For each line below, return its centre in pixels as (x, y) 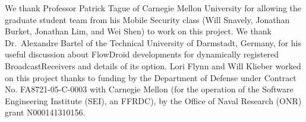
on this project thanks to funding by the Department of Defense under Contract (151, 77)
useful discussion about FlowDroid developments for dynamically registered (142, 54)
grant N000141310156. (45, 112)
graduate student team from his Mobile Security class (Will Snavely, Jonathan (147, 19)
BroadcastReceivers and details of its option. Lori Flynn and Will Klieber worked (153, 65)
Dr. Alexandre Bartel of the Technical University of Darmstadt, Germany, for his (153, 42)
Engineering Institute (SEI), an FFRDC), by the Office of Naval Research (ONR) (153, 100)
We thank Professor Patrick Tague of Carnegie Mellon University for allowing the (153, 8)
